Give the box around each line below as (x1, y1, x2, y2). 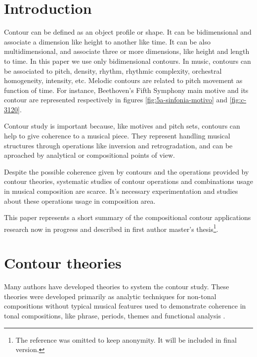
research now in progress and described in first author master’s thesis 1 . (4, 222, 218, 234)
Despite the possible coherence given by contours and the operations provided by (4, 166, 249, 177)
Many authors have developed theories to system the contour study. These (4, 281, 229, 292)
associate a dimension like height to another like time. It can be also (4, 36, 211, 46)
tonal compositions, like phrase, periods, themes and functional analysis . (4, 310, 225, 320)
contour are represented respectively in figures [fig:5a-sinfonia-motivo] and (4, 94, 228, 105)
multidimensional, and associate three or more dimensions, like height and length (4, 46, 250, 56)
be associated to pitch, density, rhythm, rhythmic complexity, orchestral (4, 65, 222, 76)
